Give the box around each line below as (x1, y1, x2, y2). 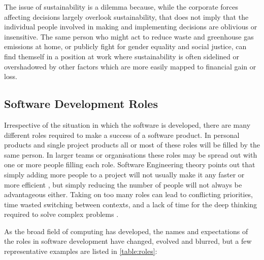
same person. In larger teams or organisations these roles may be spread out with (4, 149, 257, 160)
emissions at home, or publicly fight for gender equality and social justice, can (4, 41, 247, 52)
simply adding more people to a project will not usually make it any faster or (4, 169, 245, 179)
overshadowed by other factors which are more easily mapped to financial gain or (4, 61, 256, 71)
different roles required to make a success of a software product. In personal (4, 129, 240, 140)
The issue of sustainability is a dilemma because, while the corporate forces (4, 2, 239, 12)
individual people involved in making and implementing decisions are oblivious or (4, 21, 257, 32)
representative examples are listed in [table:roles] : (4, 246, 157, 256)
